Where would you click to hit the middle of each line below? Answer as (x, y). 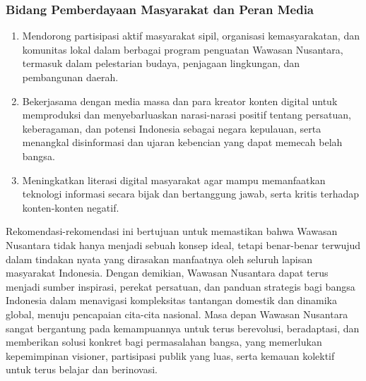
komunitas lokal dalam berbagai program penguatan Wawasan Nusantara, (183, 49)
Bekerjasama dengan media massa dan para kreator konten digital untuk (180, 101)
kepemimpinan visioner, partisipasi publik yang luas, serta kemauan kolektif (170, 355)
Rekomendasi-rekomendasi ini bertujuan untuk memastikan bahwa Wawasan (172, 231)
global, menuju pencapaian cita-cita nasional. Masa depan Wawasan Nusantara (177, 314)
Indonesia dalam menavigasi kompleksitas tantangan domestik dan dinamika (172, 300)
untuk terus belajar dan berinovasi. (82, 369)
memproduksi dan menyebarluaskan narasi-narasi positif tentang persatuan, (187, 115)
